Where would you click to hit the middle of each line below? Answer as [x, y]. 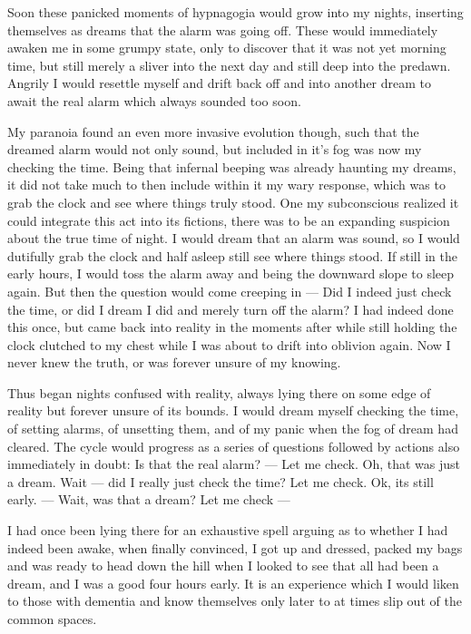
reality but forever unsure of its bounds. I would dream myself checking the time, [233, 410]
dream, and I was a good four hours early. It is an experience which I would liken [233, 583]
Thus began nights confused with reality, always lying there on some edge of [219, 392]
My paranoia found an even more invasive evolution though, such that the [213, 131]
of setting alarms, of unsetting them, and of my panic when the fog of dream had [233, 429]
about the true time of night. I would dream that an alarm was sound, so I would [234, 238]
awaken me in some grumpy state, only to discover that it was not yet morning [227, 48]
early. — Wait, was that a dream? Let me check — [149, 499]
